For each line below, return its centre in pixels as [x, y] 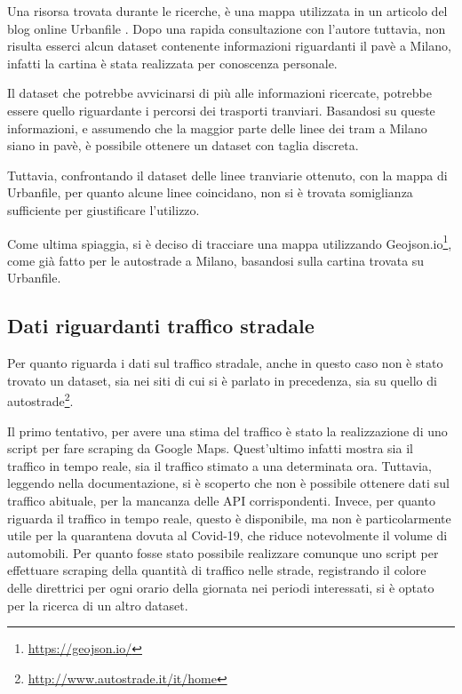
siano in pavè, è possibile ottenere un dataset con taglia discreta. [183, 145]
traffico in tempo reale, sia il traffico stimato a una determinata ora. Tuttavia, [219, 465]
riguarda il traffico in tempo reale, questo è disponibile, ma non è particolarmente [229, 518]
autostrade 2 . [40, 400]
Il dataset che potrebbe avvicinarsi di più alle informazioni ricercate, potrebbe [219, 93]
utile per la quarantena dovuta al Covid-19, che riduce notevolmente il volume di [227, 535]
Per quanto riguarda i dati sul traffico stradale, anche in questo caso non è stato [225, 363]
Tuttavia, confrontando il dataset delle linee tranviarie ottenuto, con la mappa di [227, 175]
